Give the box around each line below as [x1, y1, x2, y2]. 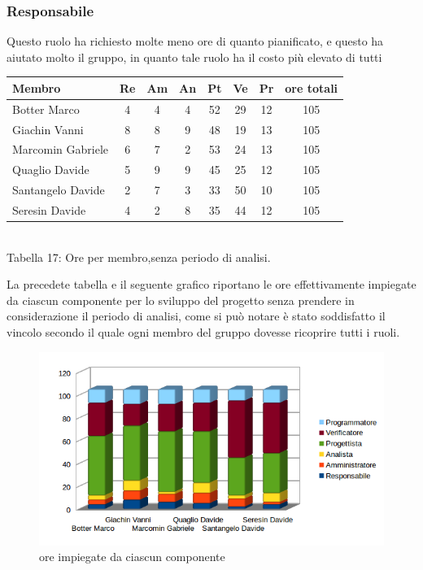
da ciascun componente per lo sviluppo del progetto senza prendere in [7, 291, 355, 308]
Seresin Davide [12, 201, 86, 218]
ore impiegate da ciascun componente [39, 548, 225, 565]
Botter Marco [12, 100, 80, 117]
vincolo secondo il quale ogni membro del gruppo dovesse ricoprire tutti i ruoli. [7, 324, 400, 341]
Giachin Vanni [12, 120, 84, 137]
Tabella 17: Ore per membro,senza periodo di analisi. [7, 248, 271, 265]
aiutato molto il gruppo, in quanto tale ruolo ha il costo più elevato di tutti [7, 48, 382, 65]
